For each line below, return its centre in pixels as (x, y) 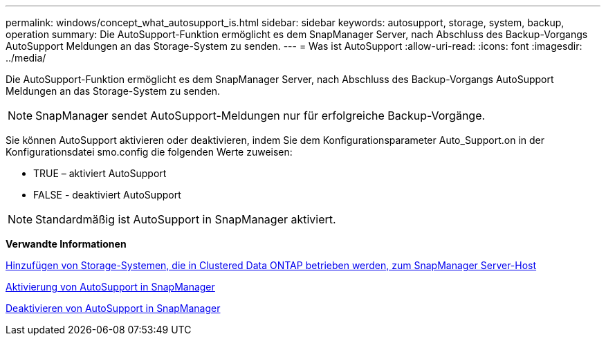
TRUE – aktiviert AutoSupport (100, 173)
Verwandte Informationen (66, 244)
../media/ (26, 58)
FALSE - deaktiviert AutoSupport (107, 195)
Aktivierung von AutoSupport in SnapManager (110, 287)
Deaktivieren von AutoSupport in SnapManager (113, 308)
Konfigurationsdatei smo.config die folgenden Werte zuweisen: (149, 152)
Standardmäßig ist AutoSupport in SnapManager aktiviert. (186, 219)
